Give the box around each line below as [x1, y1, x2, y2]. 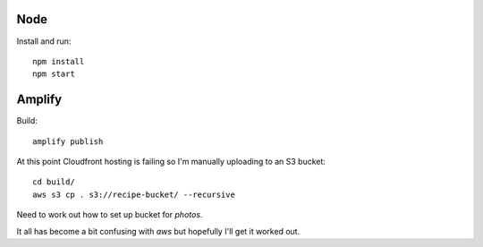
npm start [32, 69, 75, 80]
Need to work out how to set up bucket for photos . [16, 209, 203, 220]
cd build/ [32, 177, 75, 187]
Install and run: [16, 36, 72, 47]
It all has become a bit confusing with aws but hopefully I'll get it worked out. [16, 226, 301, 236]
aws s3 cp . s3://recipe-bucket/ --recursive [32, 189, 236, 200]
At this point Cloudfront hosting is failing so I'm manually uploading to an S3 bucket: [16, 156, 326, 166]
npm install [32, 56, 85, 66]
